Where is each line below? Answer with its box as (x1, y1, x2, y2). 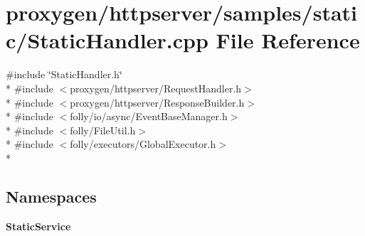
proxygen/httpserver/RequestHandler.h (70, 80, 242, 95)
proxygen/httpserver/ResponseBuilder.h (70, 95, 245, 109)
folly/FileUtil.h (70, 122, 136, 137)
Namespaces (6, 185, 97, 207)
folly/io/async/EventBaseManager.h (70, 109, 228, 124)
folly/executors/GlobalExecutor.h (70, 136, 216, 151)
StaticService (6, 218, 71, 233)
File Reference (216, 26, 360, 55)
